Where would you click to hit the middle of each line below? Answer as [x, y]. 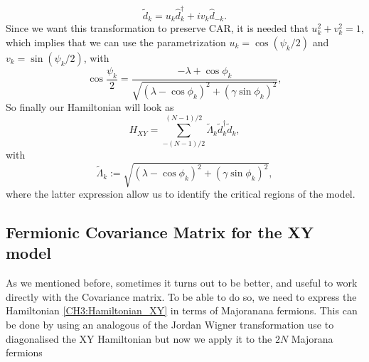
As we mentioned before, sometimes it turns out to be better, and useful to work [182, 283]
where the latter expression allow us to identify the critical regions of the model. [181, 193]
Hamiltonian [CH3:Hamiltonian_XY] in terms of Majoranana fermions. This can [182, 310]
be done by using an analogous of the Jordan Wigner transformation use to [170, 324]
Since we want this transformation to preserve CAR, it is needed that [157, 28]
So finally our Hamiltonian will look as [90, 106]
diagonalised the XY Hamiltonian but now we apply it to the [139, 338]
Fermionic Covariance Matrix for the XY [160, 231]
